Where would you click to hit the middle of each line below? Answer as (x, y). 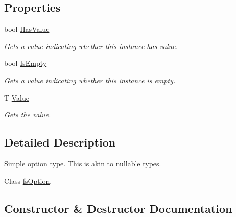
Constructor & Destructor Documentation (118, 208)
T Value (17, 97)
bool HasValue (27, 29)
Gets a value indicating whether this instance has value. (91, 46)
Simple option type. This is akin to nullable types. (83, 163)
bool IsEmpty (26, 63)
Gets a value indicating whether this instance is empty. (90, 80)
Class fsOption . (28, 180)
